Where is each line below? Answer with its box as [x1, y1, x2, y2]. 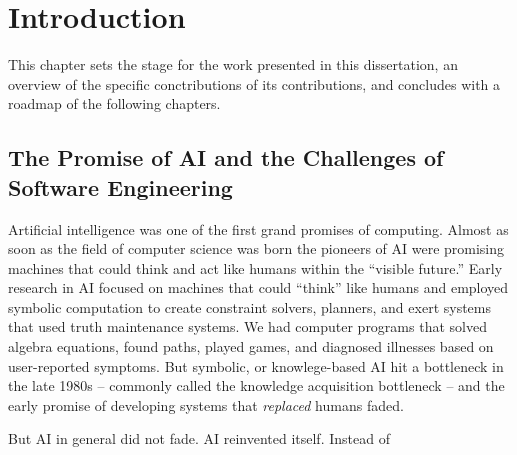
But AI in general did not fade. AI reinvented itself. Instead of [8, 428, 390, 449]
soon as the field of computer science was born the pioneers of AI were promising [8, 238, 505, 259]
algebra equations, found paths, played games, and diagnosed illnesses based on [8, 336, 494, 357]
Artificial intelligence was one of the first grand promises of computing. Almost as [8, 218, 509, 239]
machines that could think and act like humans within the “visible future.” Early [8, 257, 503, 278]
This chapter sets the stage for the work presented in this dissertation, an [8, 54, 458, 75]
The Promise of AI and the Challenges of [8, 142, 444, 173]
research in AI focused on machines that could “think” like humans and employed [8, 277, 509, 298]
